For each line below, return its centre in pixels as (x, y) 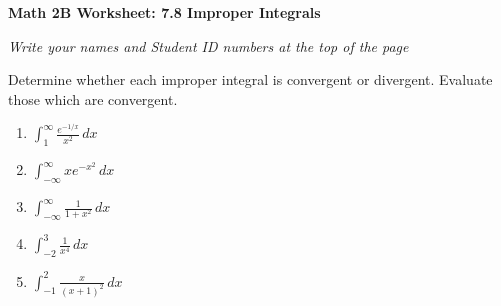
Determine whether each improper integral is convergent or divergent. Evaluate (250, 79)
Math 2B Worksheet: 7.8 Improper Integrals (164, 12)
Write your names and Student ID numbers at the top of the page (208, 45)
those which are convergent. (93, 98)
